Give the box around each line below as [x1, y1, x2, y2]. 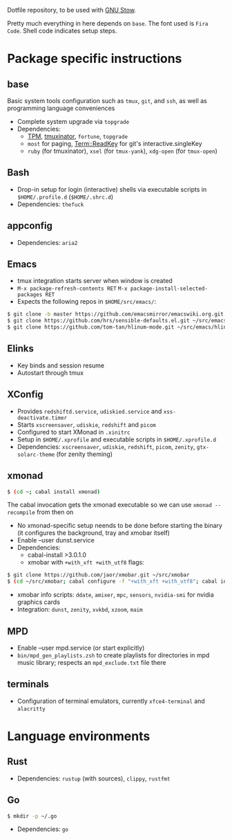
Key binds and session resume [17, 361, 105, 369]
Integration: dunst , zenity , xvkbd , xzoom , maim [17, 605, 143, 614]
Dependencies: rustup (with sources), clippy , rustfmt [17, 774, 171, 783]
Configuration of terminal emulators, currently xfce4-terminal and [17, 697, 205, 705]
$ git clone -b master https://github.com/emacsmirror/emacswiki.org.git [7, 311, 224, 318]
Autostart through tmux [17, 368, 84, 376]
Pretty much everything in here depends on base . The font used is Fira [7, 19, 209, 27]
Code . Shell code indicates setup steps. [7, 27, 117, 35]
